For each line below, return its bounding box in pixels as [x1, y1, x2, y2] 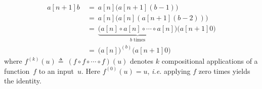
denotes [130, 56, 153, 66]
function [4, 65, 30, 76]
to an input [38, 65, 74, 76]
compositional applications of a [161, 56, 258, 66]
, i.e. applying [147, 65, 191, 76]
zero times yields [198, 65, 250, 76]
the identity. [4, 75, 41, 86]
